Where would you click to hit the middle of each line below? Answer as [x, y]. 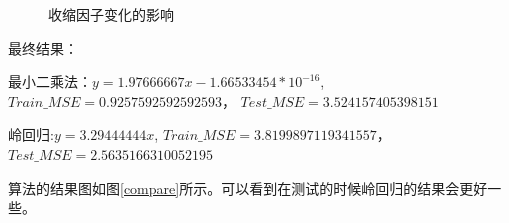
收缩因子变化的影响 [111, 14]
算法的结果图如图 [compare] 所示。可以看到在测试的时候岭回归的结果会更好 [248, 187]
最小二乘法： [50, 81]
